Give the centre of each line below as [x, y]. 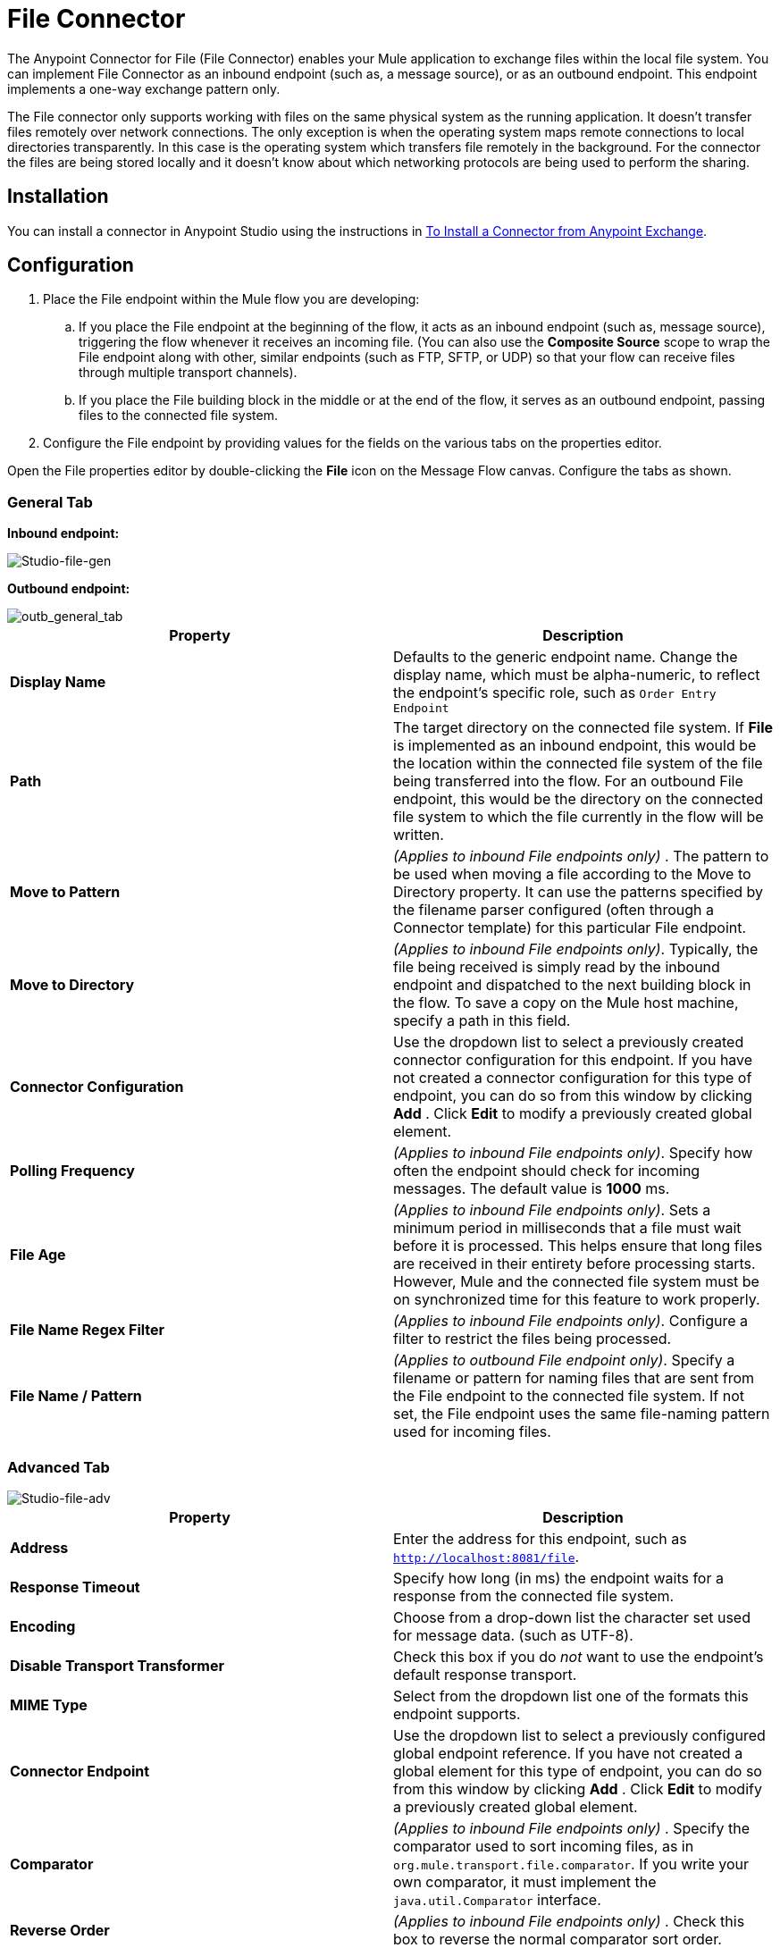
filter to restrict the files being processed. [533, 1339]
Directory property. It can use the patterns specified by [579, 892]
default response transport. [485, 1674]
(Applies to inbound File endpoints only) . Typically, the [576, 949]
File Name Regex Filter [88, 1330]
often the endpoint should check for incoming [547, 1171]
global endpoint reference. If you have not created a [568, 1753]
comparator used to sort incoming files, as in [544, 1846]
